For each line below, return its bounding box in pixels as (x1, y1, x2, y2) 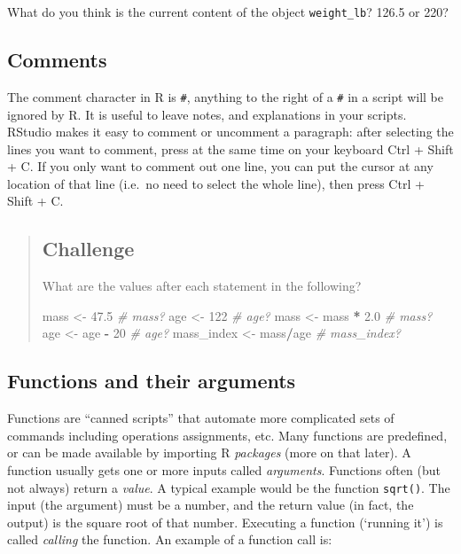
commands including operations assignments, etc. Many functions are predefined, (7, 425, 448, 444)
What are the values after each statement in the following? (42, 277, 362, 295)
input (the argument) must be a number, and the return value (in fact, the (7, 495, 414, 514)
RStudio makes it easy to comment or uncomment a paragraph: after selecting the (7, 122, 454, 141)
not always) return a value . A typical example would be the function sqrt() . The (7, 478, 450, 496)
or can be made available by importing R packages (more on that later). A (7, 443, 411, 462)
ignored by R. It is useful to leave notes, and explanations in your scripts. (7, 105, 407, 123)
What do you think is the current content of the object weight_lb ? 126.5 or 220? (7, 3, 449, 20)
